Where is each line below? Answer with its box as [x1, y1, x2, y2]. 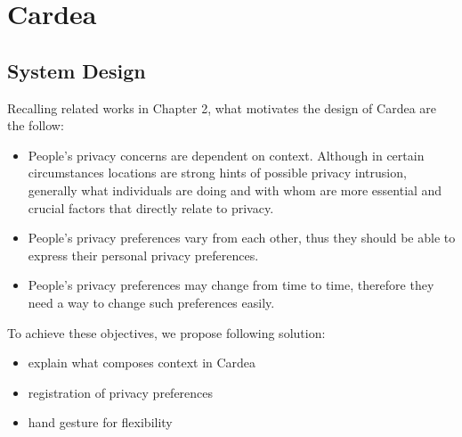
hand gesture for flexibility [28, 413, 173, 432]
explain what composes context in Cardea [28, 353, 256, 372]
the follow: [7, 116, 64, 135]
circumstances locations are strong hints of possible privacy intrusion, [28, 163, 407, 182]
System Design [7, 56, 146, 84]
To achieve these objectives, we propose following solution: [7, 323, 326, 342]
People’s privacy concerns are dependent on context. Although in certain [28, 145, 425, 164]
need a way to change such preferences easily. [28, 293, 275, 311]
